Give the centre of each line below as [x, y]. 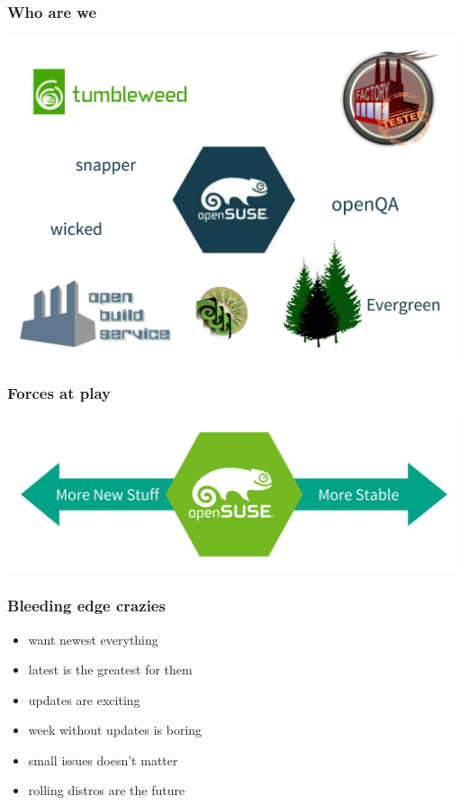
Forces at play [59, 393]
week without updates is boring [115, 730]
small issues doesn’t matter [103, 760]
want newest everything [93, 639]
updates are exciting [84, 699]
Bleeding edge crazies [86, 606]
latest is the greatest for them [110, 669]
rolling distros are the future [107, 790]
